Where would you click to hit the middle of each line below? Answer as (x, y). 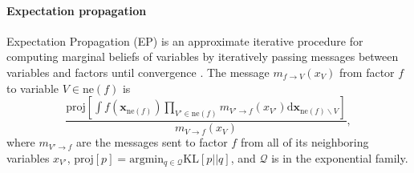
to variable (32, 88)
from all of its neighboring (304, 142)
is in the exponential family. (340, 157)
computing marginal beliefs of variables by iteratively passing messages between (203, 56)
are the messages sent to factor (152, 142)
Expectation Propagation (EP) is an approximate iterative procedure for (185, 40)
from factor (367, 72)
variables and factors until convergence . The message (138, 72)
